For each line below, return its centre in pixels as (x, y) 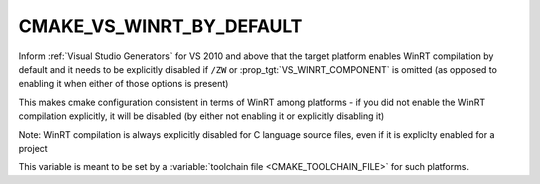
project (33, 148)
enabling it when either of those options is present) (123, 84)
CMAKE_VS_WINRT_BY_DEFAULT (160, 26)
